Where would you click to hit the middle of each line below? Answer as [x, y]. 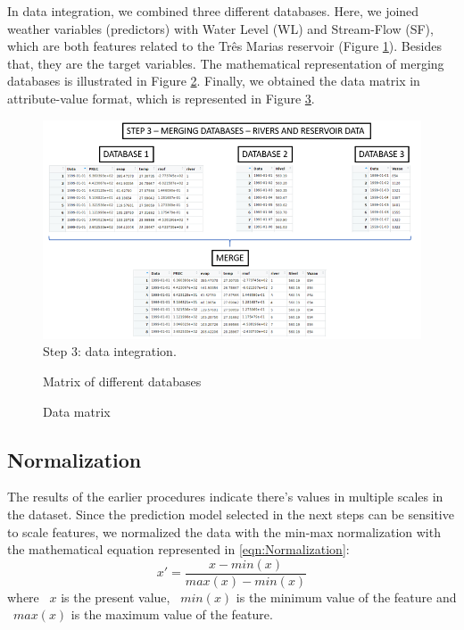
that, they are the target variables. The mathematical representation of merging [226, 63]
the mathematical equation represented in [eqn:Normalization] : [178, 549]
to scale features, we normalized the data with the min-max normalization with [224, 531]
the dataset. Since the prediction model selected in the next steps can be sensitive [231, 514]
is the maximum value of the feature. [172, 614]
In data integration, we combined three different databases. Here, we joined [213, 11]
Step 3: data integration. [110, 351]
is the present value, [116, 597]
